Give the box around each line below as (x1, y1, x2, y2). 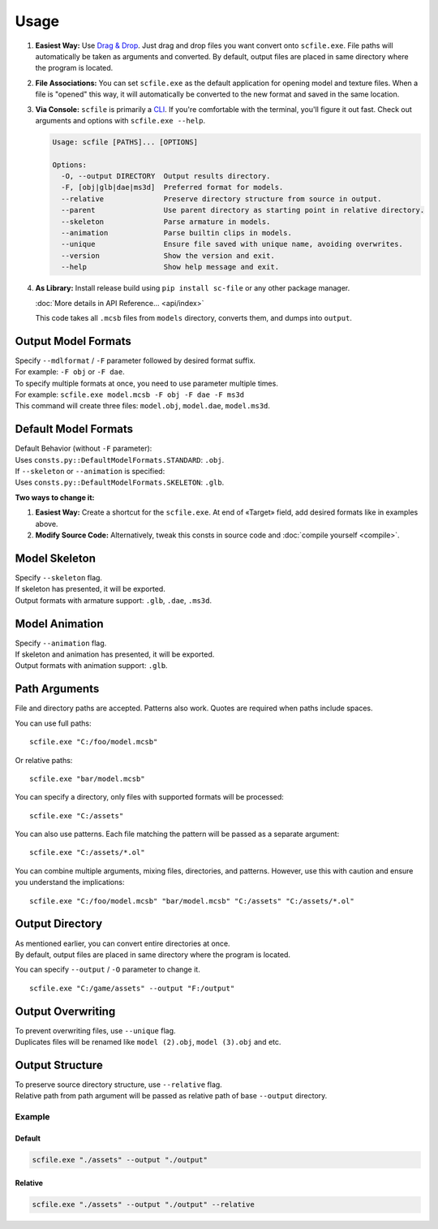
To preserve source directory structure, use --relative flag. (15, 1080, 222, 1089)
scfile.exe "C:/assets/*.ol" (29, 848, 145, 857)
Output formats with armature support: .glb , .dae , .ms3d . (15, 595, 213, 605)
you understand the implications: (15, 878, 125, 887)
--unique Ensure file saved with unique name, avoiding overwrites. (61, 239, 403, 249)
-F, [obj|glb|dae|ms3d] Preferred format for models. (61, 183, 284, 192)
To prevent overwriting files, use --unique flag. (15, 1025, 176, 1035)
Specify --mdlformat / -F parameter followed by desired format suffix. (15, 356, 255, 365)
